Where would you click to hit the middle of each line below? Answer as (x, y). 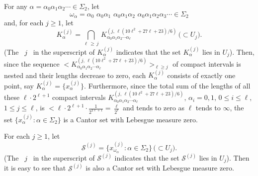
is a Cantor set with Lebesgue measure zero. (130, 119)
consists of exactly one (201, 75)
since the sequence (32, 63)
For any (16, 6)
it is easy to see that (35, 168)
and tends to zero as (154, 108)
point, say (19, 85)
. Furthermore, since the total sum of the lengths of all (167, 85)
